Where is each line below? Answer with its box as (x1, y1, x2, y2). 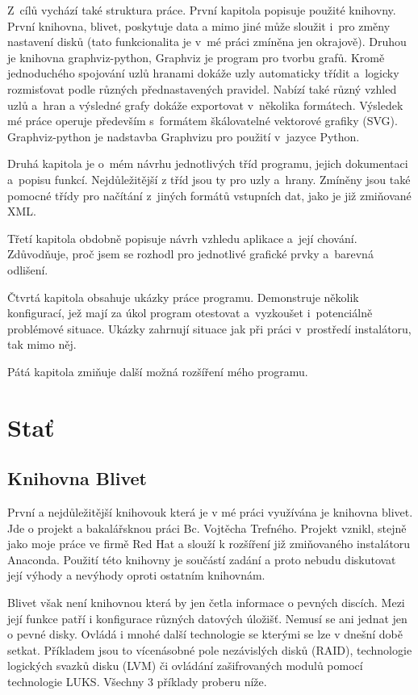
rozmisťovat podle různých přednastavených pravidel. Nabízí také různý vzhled (7, 80, 397, 97)
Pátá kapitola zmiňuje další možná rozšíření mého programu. (7, 362, 308, 379)
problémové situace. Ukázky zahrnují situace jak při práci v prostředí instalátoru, (7, 320, 412, 337)
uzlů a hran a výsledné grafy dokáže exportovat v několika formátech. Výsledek (7, 96, 403, 113)
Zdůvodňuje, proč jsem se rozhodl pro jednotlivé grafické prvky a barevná (7, 245, 374, 262)
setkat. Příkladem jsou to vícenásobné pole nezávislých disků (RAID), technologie (7, 641, 412, 658)
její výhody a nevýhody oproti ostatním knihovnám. (7, 567, 265, 584)
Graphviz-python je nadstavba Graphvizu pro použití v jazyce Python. (7, 128, 360, 144)
